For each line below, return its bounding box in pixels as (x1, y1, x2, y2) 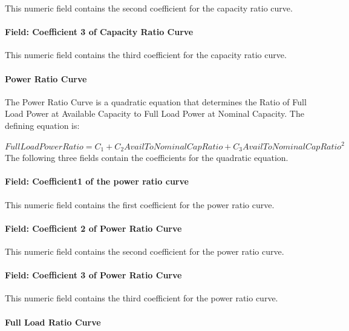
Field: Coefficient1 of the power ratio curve (5, 175, 189, 188)
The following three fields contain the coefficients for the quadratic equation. (5, 151, 289, 164)
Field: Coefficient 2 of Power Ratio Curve (5, 221, 182, 234)
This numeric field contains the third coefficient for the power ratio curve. (5, 292, 278, 304)
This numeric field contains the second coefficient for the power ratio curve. (5, 244, 284, 257)
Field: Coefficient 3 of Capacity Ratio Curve (5, 25, 194, 38)
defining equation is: (5, 119, 80, 131)
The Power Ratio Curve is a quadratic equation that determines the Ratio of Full (5, 95, 307, 108)
